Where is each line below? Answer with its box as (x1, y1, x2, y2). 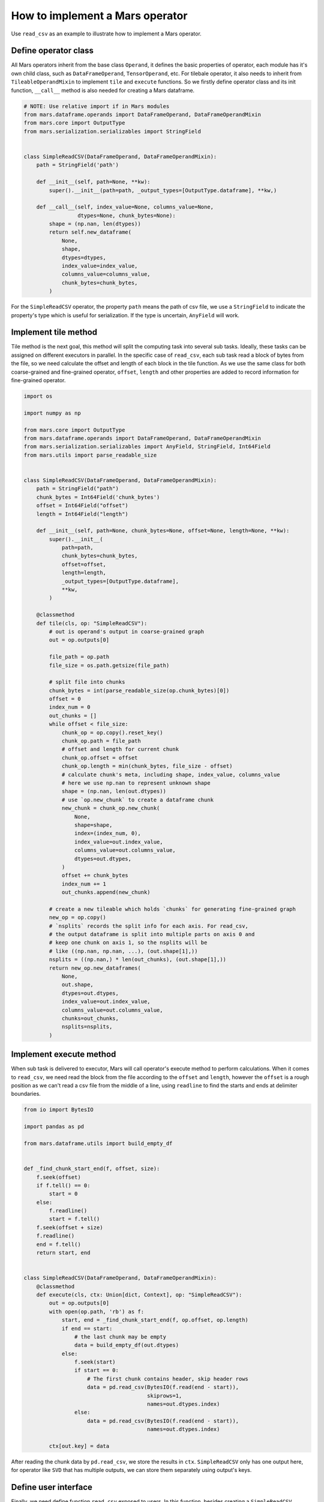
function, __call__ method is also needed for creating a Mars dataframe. (11, 87, 195, 94)
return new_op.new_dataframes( (49, 964, 141, 971)
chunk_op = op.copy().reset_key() (61, 729, 163, 736)
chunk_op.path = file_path (61, 738, 141, 744)
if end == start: (61, 1325, 113, 1332)
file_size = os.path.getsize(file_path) (49, 661, 170, 669)
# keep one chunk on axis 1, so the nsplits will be (49, 939, 208, 946)
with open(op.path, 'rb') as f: (49, 1308, 144, 1315)
